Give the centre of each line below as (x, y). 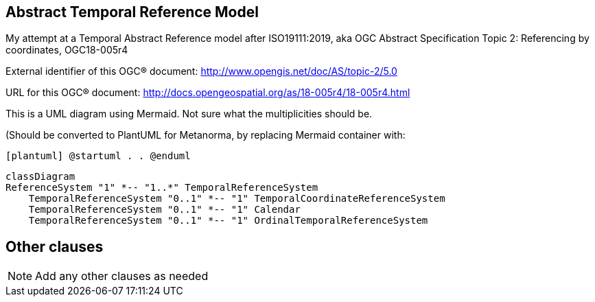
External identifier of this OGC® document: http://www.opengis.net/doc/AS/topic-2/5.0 (201, 71)
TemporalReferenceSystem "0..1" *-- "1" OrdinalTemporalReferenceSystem (228, 221)
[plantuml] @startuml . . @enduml (98, 156)
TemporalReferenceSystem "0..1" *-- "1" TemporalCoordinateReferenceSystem (237, 199)
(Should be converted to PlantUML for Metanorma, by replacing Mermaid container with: (206, 135)
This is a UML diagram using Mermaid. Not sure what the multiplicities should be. (189, 114)
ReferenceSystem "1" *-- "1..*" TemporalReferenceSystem (162, 188)
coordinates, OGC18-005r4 (67, 50)
